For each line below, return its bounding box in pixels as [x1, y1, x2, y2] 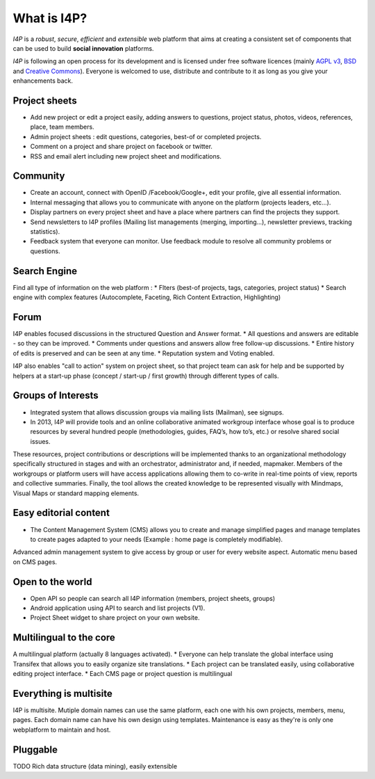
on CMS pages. [12, 557, 58, 566]
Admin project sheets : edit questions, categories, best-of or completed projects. [30, 132, 262, 140]
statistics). [30, 227, 60, 236]
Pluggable [12, 744, 58, 755]
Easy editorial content [12, 507, 110, 519]
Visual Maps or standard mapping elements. [12, 489, 139, 497]
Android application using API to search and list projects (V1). [30, 604, 206, 612]
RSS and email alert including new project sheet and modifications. [30, 152, 222, 160]
